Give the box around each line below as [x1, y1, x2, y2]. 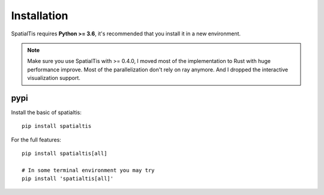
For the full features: [11, 136, 61, 143]
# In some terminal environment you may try [22, 167, 155, 173]
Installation [11, 9, 68, 22]
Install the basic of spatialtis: [11, 109, 82, 116]
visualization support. [27, 74, 81, 82]
